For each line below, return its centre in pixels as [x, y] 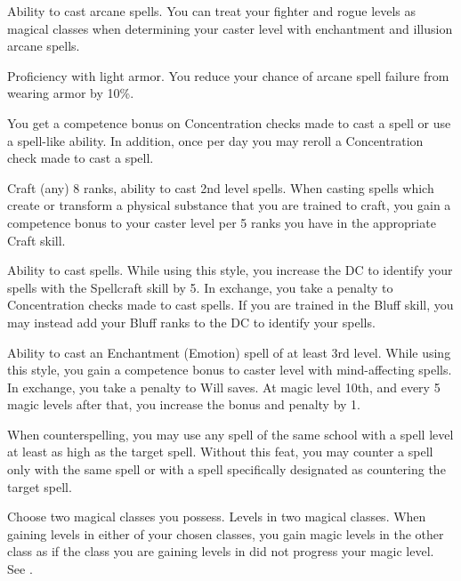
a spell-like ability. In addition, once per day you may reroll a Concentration [215, 140]
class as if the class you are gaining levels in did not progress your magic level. [221, 551]
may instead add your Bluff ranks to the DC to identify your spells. [191, 322]
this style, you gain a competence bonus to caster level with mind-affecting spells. [230, 370]
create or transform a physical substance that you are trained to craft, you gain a [229, 205]
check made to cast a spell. [81, 158]
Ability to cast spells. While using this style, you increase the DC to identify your [230, 270]
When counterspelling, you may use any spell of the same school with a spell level [230, 434]
